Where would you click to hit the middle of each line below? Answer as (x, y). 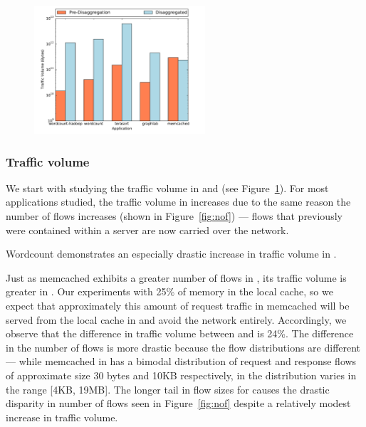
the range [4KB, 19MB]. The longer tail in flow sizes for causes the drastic (168, 389)
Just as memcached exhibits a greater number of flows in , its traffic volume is (176, 277)
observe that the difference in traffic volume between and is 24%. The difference (180, 333)
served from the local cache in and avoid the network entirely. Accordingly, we (176, 319)
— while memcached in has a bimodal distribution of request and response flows (181, 361)
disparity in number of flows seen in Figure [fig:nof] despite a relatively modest (178, 403)
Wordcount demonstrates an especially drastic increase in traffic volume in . (171, 254)
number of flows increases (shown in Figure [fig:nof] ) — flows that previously (174, 216)
